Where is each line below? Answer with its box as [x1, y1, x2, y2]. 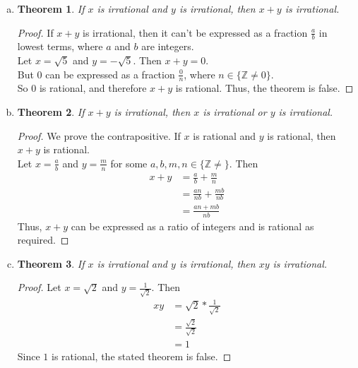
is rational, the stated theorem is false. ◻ [52, 348, 232, 363]
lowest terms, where [17, 39, 103, 54]
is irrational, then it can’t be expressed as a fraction [83, 25, 308, 40]
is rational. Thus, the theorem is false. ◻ [175, 81, 354, 95]
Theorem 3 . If [17, 256, 85, 271]
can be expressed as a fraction [45, 66, 175, 81]
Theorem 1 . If [17, 1, 85, 16]
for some [110, 155, 148, 170]
